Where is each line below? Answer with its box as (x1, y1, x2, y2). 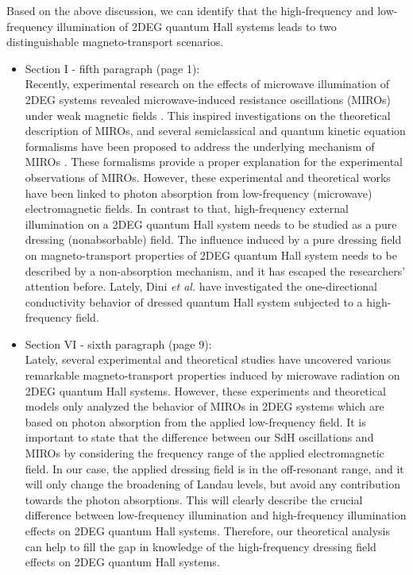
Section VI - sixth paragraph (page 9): (25, 335, 212, 352)
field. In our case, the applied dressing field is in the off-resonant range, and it (25, 460, 404, 477)
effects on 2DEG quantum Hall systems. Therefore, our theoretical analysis (25, 523, 390, 538)
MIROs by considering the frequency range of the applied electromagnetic (25, 445, 384, 461)
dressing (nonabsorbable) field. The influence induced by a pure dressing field (25, 231, 402, 248)
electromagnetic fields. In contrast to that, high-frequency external (25, 200, 349, 217)
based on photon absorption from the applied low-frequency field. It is (25, 413, 366, 430)
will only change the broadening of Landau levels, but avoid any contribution (25, 476, 400, 492)
